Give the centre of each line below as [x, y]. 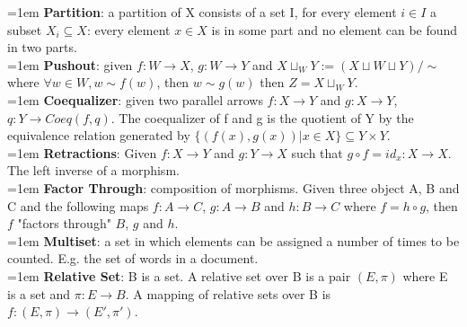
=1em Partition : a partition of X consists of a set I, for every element [202, 12]
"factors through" [64, 223]
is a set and [39, 293]
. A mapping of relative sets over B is [228, 293]
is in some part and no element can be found [335, 29]
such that [317, 152]
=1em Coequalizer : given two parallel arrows [135, 99]
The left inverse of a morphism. [93, 170]
